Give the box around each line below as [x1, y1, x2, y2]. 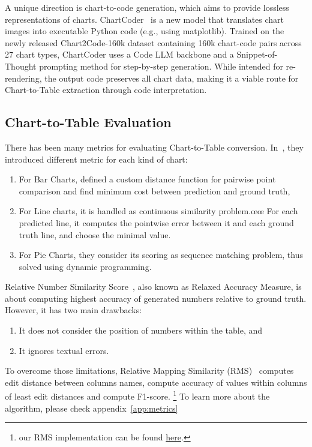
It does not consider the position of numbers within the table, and [19, 324, 263, 337]
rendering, [5, 71, 42, 84]
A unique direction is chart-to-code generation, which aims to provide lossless [5, 1, 289, 13]
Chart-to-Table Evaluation [5, 113, 172, 131]
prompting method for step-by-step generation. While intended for [39, 59, 283, 72]
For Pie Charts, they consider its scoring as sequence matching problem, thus [19, 248, 304, 261]
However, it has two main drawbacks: [5, 304, 142, 316]
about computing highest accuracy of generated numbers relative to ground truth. [5, 292, 307, 304]
